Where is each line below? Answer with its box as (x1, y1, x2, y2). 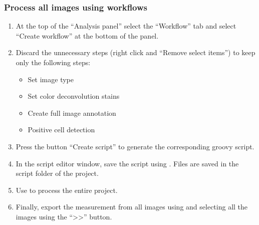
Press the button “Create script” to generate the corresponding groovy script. (16, 141, 254, 151)
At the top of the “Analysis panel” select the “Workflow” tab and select (16, 21, 236, 31)
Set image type (28, 74, 74, 84)
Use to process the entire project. (16, 184, 118, 195)
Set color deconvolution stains (28, 91, 120, 101)
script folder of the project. (16, 168, 99, 178)
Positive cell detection (28, 124, 95, 135)
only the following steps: (16, 57, 91, 67)
